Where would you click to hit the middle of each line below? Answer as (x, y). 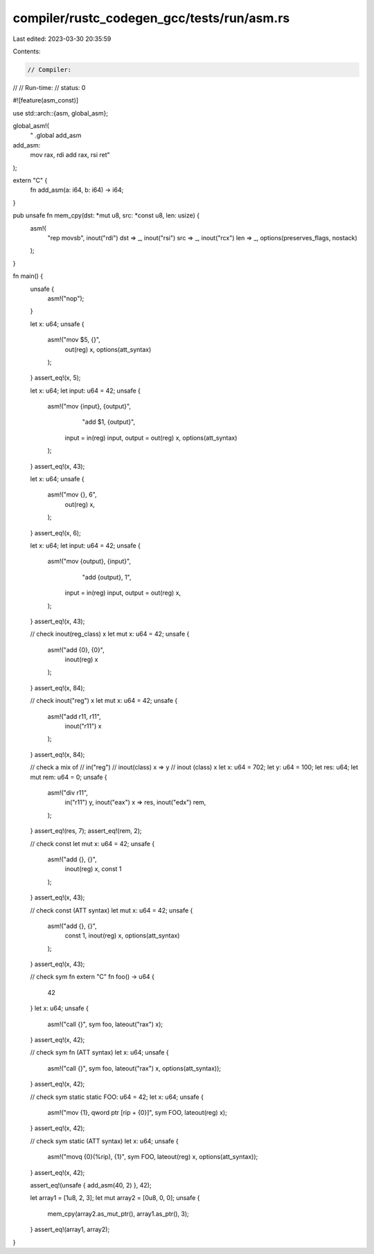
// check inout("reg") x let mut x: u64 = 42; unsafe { (104, 701)
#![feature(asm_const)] (46, 100)
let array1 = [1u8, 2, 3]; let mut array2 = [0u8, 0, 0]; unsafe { (115, 1198)
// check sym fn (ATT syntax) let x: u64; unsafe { (99, 1053)
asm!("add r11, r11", (74, 716)
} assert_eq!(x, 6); (55, 532)
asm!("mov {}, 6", (72, 494)
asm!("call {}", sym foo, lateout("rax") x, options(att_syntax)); (134, 1068)
